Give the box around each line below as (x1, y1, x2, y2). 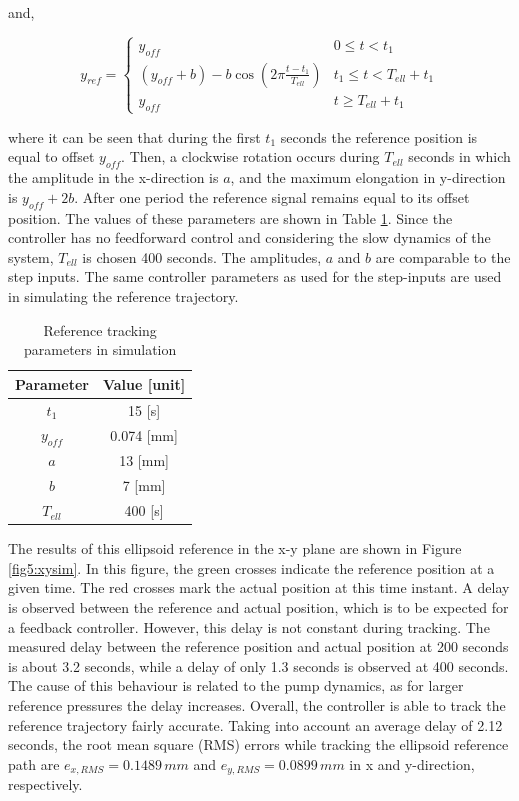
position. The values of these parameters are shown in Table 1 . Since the (8, 207, 453, 228)
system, (8, 246, 54, 267)
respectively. (8, 774, 83, 795)
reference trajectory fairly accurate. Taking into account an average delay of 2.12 (8, 714, 503, 735)
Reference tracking (43, 319, 157, 340)
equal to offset (8, 146, 95, 167)
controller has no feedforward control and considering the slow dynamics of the (8, 227, 491, 248)
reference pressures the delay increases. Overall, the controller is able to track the (8, 694, 506, 715)
